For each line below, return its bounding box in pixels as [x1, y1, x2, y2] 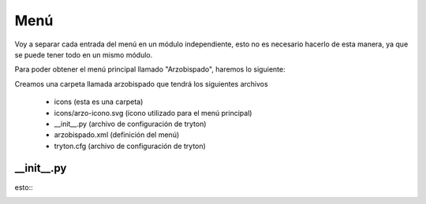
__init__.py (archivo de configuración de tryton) [54, 119, 207, 128]
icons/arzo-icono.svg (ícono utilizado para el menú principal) [54, 108, 252, 117]
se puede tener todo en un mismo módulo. [14, 50, 153, 59]
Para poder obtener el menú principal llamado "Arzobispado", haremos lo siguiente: [14, 65, 286, 74]
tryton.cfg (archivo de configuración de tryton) [54, 141, 207, 150]
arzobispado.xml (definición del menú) [54, 130, 180, 139]
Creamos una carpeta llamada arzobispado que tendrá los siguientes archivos [14, 79, 268, 88]
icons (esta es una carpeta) [54, 97, 144, 106]
